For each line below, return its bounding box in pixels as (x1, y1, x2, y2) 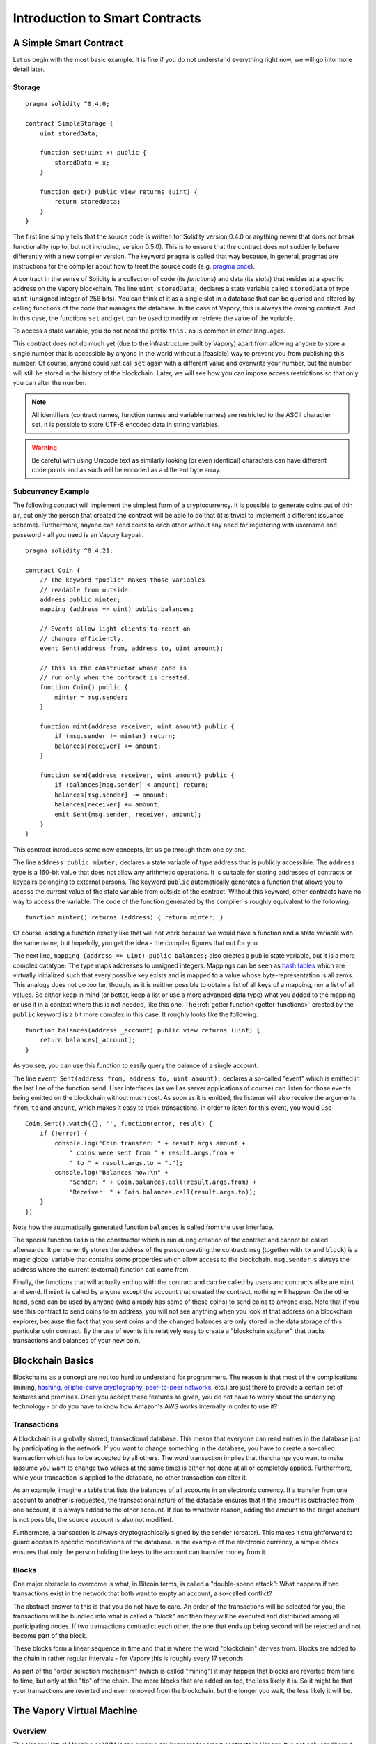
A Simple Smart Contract (13, 37, 123, 49)
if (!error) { (39, 1129, 88, 1137)
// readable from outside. (39, 586, 132, 594)
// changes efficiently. (39, 635, 125, 642)
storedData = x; (54, 158, 110, 167)
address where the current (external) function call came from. (13, 1265, 191, 1273)
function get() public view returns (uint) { (39, 188, 198, 195)
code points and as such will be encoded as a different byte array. (31, 466, 221, 474)
